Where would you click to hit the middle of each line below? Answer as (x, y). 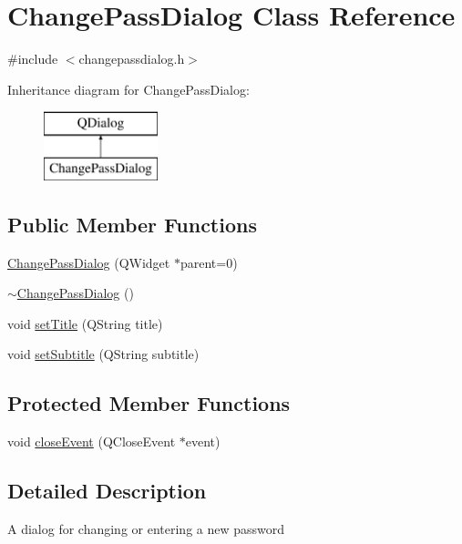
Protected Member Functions (149, 403)
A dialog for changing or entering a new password (146, 529)
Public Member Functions (132, 224)
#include (33, 59)
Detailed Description (107, 491)
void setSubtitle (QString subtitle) (103, 354)
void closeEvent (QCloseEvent (92, 441)
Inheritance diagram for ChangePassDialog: (128, 89)
